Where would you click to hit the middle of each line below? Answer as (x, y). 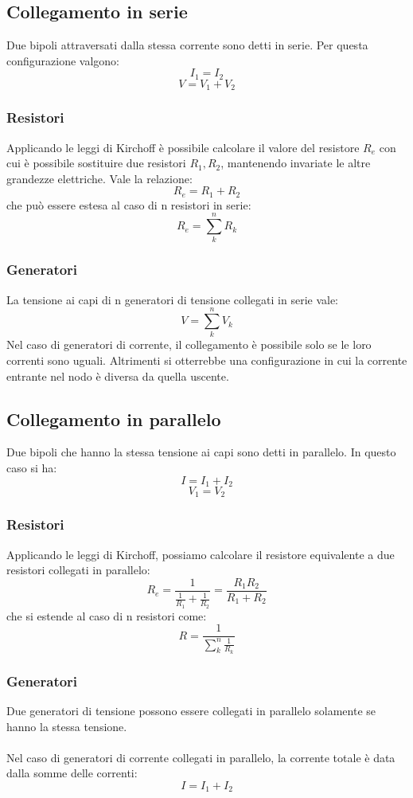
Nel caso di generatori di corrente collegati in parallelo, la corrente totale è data (201, 757)
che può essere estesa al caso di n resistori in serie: (129, 204)
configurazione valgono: (63, 60)
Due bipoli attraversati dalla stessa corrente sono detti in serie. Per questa (187, 45)
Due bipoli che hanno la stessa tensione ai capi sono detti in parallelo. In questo (201, 452)
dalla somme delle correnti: (72, 773)
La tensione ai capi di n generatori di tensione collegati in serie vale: (173, 299)
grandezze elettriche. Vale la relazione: (99, 178)
